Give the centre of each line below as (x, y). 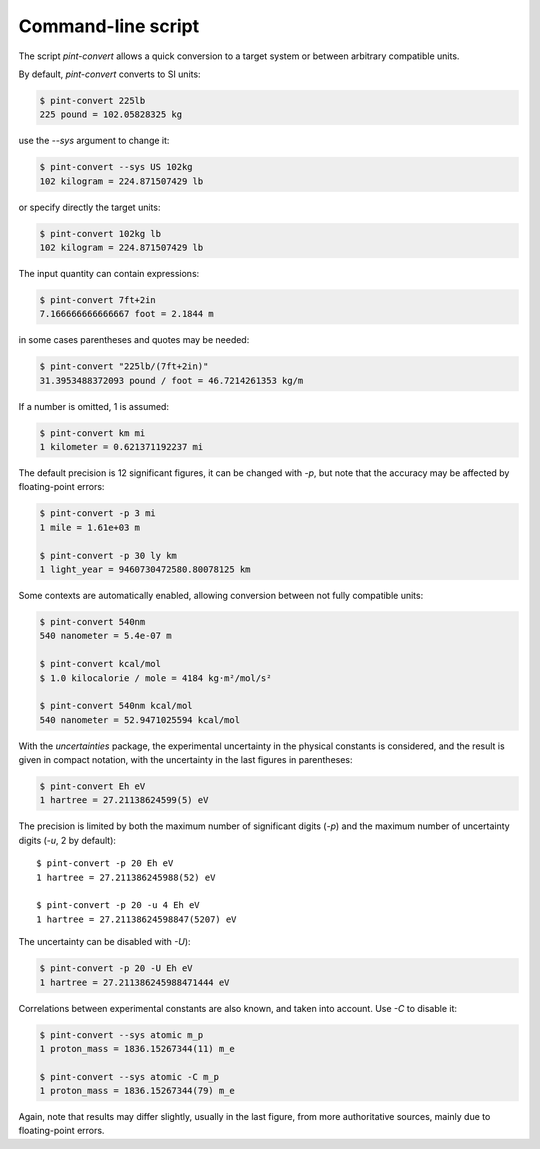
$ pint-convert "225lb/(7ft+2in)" (124, 366)
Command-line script (109, 26)
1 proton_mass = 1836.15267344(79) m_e (137, 1091)
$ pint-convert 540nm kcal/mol (116, 706)
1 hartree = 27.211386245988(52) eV (126, 877)
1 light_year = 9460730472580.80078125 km (145, 569)
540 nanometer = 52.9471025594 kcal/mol (139, 719)
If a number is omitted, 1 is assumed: (94, 406)
